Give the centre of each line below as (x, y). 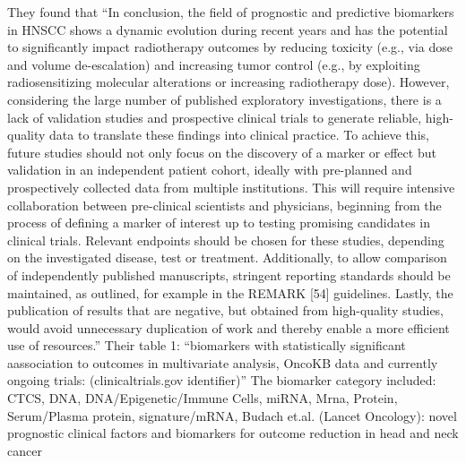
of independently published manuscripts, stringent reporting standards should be (229, 274)
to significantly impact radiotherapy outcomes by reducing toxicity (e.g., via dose (230, 47)
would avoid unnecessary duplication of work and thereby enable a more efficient (229, 327)
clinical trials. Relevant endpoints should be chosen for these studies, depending (226, 240)
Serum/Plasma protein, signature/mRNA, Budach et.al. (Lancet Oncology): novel (232, 415)
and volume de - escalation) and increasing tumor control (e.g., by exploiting (214, 64)
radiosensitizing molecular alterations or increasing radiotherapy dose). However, (229, 82)
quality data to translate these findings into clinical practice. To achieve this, (218, 135)
